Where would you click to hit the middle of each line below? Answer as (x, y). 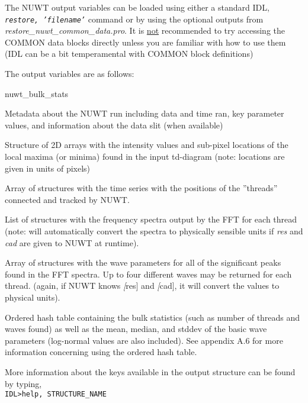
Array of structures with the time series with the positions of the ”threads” (141, 188)
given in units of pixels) (48, 168)
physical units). (33, 297)
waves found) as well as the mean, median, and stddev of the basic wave (136, 329)
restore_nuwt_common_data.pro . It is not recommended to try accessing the (145, 30)
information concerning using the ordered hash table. (101, 352)
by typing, (23, 383)
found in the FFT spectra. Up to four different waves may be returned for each (148, 274)
